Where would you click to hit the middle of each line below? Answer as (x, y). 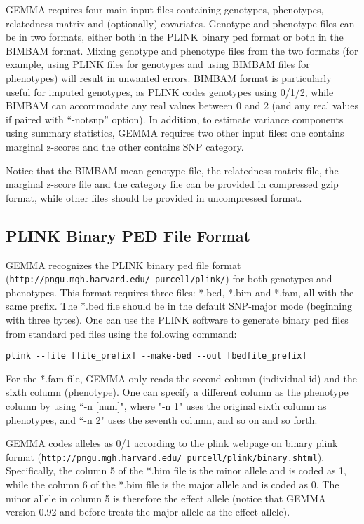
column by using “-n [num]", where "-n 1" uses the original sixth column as (166, 405)
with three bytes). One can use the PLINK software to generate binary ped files (177, 319)
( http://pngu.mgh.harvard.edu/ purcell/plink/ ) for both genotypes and (169, 278)
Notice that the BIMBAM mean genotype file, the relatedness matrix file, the (172, 170)
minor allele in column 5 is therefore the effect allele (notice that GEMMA (166, 498)
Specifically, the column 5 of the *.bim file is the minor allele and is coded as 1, (176, 470)
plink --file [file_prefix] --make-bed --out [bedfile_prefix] (156, 356)
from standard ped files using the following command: (121, 333)
